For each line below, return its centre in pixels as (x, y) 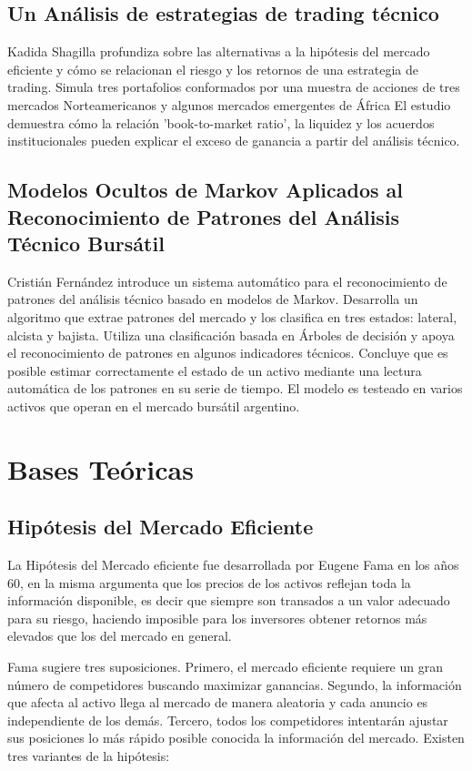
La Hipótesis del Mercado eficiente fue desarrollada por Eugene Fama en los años (233, 565)
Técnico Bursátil (86, 243)
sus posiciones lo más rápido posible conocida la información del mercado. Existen (236, 738)
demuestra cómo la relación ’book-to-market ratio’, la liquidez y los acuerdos (221, 122)
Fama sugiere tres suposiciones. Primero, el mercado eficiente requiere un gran (225, 667)
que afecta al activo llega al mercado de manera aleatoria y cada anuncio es (218, 702)
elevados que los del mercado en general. (120, 636)
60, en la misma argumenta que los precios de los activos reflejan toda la (209, 582)
